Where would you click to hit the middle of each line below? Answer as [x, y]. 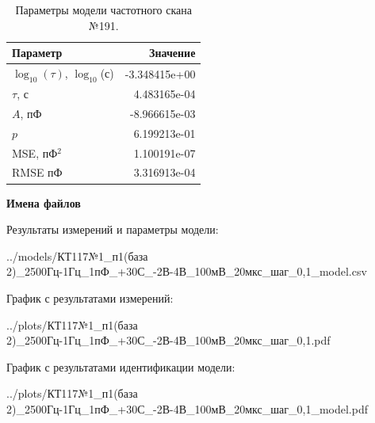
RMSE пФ [37, 172]
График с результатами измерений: [90, 297]
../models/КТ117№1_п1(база [77, 255]
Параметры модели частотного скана [103, 10]
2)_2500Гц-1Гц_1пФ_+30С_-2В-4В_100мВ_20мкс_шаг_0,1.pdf [168, 340]
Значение [172, 53]
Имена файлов [44, 202]
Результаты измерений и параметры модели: [113, 229]
